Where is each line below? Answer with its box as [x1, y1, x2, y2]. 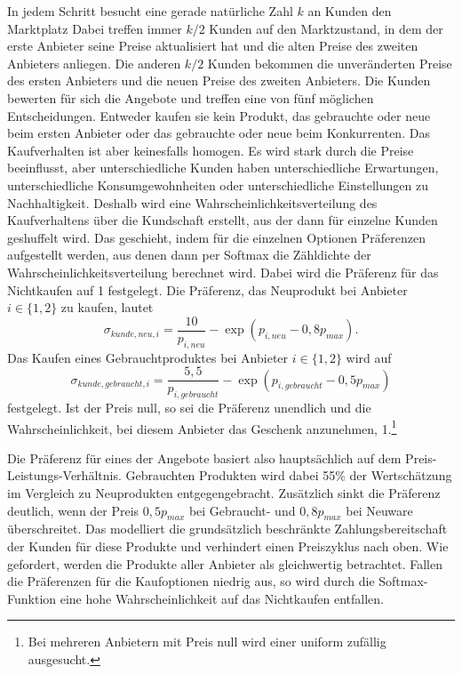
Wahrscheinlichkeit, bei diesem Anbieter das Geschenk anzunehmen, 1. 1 [7, 416, 397, 437]
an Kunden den [307, 2, 392, 20]
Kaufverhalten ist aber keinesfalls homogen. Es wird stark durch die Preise [7, 140, 414, 159]
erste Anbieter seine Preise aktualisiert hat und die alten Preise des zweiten [7, 36, 418, 55]
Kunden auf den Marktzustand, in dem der [209, 19, 443, 37]
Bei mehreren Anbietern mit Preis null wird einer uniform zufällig [28, 632, 386, 651]
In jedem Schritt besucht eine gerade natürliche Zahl [7, 2, 293, 20]
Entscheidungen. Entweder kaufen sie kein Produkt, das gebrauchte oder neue [7, 106, 431, 124]
